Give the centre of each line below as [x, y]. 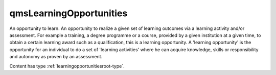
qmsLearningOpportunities [68, 13]
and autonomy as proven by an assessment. [56, 57]
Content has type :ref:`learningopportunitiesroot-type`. [67, 66]
